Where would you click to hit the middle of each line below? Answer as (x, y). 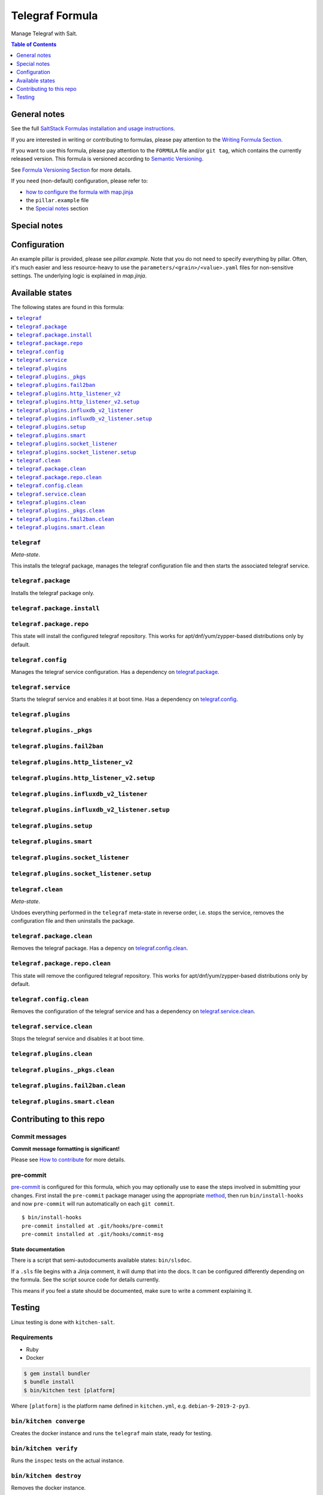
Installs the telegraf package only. (53, 593)
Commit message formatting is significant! (65, 1149)
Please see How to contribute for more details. (68, 1160)
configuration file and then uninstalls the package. (73, 921)
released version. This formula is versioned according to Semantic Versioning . (107, 159)
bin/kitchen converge (48, 1421)
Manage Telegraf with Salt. (44, 33)
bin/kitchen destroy (46, 1476)
